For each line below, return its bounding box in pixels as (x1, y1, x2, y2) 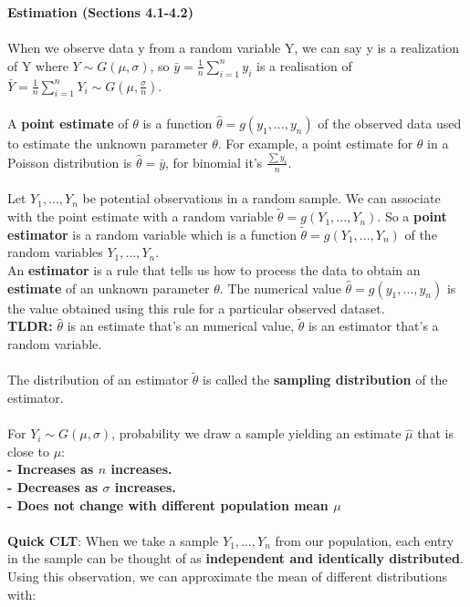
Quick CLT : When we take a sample (7, 530, 219, 550)
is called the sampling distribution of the (203, 370, 448, 389)
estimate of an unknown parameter (7, 278, 210, 297)
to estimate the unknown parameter (7, 133, 208, 152)
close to (7, 441, 49, 460)
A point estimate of (7, 113, 129, 132)
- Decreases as (7, 478, 99, 497)
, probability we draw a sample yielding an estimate (111, 424, 402, 443)
